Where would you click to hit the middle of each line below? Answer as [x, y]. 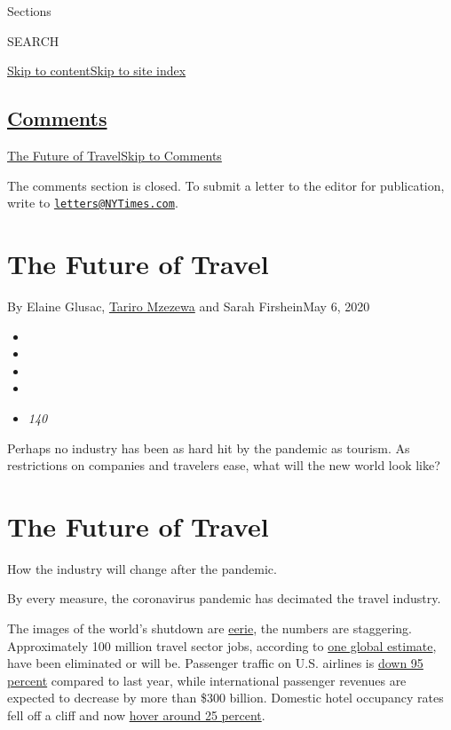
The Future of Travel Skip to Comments [115, 155]
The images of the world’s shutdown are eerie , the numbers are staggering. [210, 628]
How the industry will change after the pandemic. [142, 568]
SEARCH [33, 40]
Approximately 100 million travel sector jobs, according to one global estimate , [222, 645]
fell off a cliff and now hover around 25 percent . [136, 714]
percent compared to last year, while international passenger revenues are [207, 680]
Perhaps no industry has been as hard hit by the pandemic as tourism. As [209, 447]
